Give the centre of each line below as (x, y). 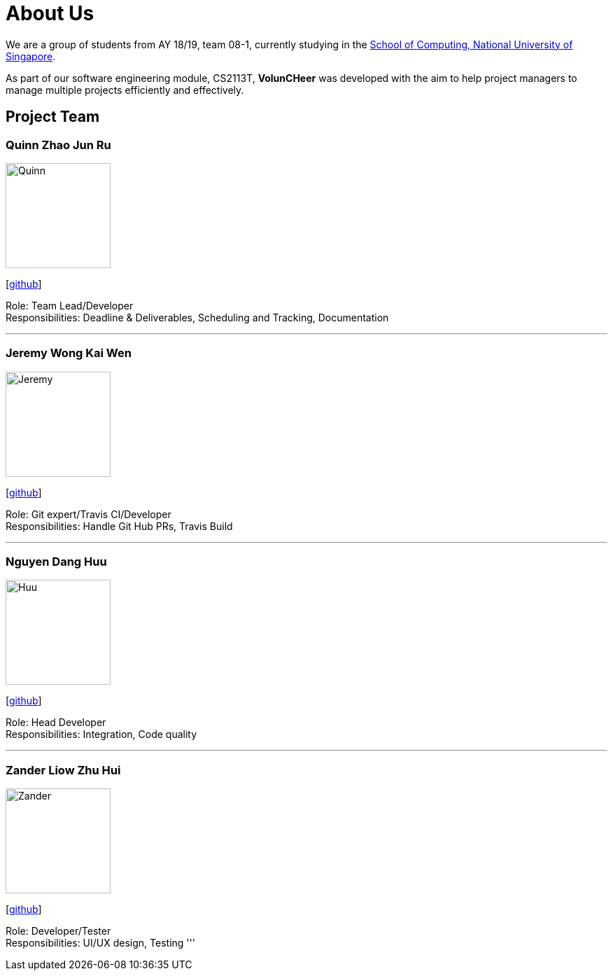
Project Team (53, 117)
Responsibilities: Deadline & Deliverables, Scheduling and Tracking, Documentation (197, 317)
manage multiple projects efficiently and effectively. (125, 90)
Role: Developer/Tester (58, 931)
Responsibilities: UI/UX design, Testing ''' (100, 943)
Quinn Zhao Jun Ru (58, 145)
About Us (50, 13)
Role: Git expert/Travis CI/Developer (89, 514)
